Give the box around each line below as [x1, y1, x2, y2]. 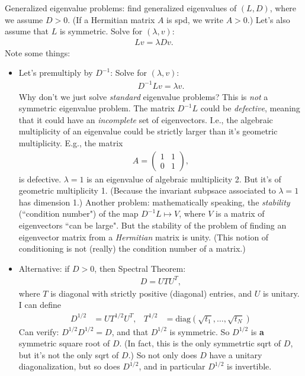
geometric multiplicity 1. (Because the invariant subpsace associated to [18, 184, 276, 197]
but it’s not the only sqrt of [18, 348, 119, 361]
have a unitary [209, 348, 262, 361]
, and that [111, 325, 149, 338]
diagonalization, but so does [18, 360, 120, 372]
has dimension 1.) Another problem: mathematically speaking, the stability [18, 195, 290, 208]
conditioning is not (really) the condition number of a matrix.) [18, 242, 246, 255]
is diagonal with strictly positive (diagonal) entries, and [50, 287, 252, 299]
